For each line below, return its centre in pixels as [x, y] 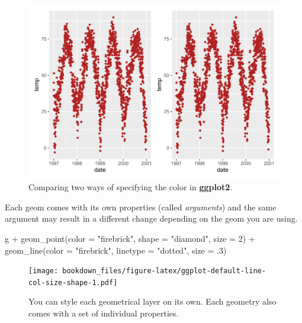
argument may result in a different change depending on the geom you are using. [151, 218]
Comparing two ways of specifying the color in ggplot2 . [131, 187]
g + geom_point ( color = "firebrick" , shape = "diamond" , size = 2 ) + [130, 238]
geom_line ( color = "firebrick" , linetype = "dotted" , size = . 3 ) [116, 250]
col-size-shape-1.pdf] [73, 282]
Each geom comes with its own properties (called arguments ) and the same [141, 207]
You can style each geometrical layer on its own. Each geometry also [152, 301]
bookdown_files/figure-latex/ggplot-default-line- [164, 271]
